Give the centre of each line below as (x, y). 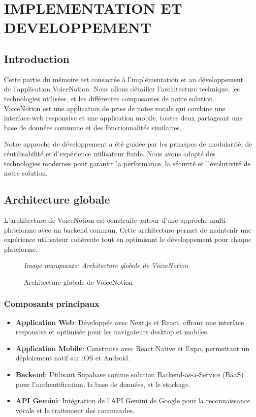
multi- (219, 220)
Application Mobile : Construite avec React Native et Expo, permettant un (132, 348)
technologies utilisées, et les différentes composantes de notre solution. (110, 98)
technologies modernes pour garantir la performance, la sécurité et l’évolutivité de (128, 163)
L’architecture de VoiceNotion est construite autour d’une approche (106, 220)
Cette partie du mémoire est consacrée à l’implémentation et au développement (124, 79)
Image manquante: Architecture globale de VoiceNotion (106, 265)
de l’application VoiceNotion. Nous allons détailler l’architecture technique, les (122, 89)
